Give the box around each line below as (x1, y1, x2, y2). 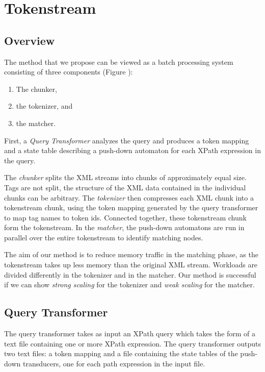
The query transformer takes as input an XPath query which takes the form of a (4, 328, 256, 339)
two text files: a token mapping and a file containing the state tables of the (4, 348, 238, 359)
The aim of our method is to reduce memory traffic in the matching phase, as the (4, 249, 258, 260)
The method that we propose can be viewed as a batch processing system (4, 56, 233, 67)
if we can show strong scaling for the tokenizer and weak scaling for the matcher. (4, 279, 255, 290)
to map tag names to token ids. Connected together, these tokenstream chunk (4, 212, 247, 222)
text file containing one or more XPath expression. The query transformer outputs (4, 338, 261, 349)
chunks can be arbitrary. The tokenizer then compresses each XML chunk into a (4, 192, 254, 203)
